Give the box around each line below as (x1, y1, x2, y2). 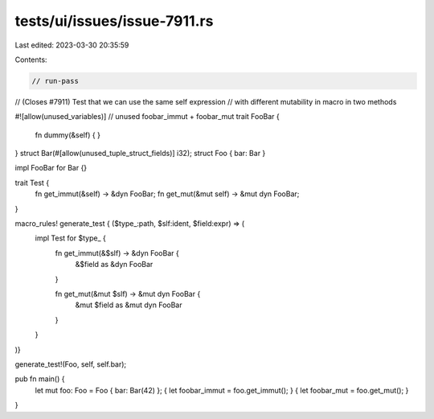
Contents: (14, 55, 47, 64)
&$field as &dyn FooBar (75, 260, 154, 269)
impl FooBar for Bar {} (14, 163, 88, 173)
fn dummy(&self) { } (35, 129, 100, 140)
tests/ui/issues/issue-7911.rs (14, 12, 214, 30)
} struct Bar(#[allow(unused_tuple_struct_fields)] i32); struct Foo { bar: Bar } (14, 149, 266, 158)
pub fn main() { (14, 374, 65, 384)
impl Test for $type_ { (35, 233, 106, 243)
